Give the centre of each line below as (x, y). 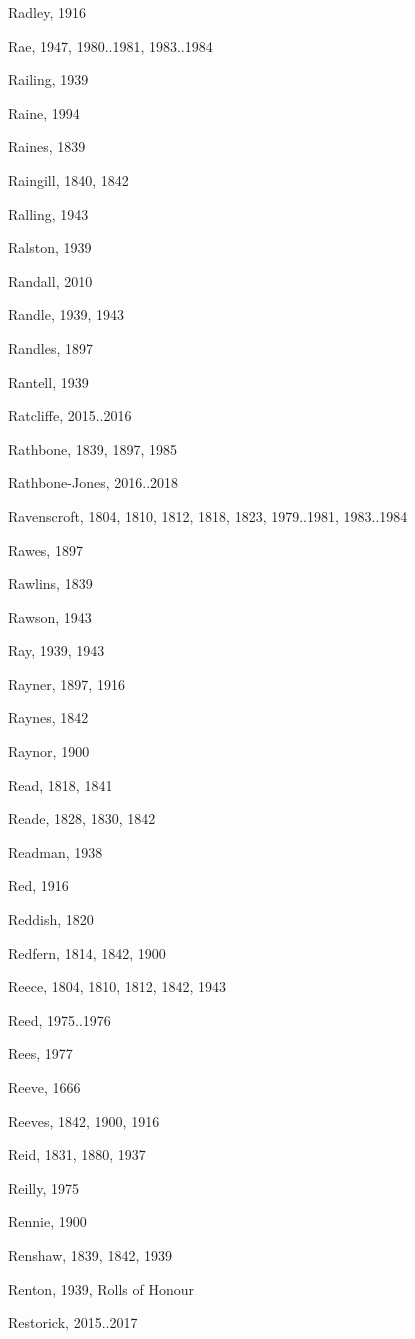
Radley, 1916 (47, 12)
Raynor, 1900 (49, 751)
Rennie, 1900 (47, 1221)
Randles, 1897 (51, 347)
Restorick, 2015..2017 (73, 1322)
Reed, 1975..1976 (59, 1019)
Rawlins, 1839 (50, 583)
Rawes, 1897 (45, 549)
